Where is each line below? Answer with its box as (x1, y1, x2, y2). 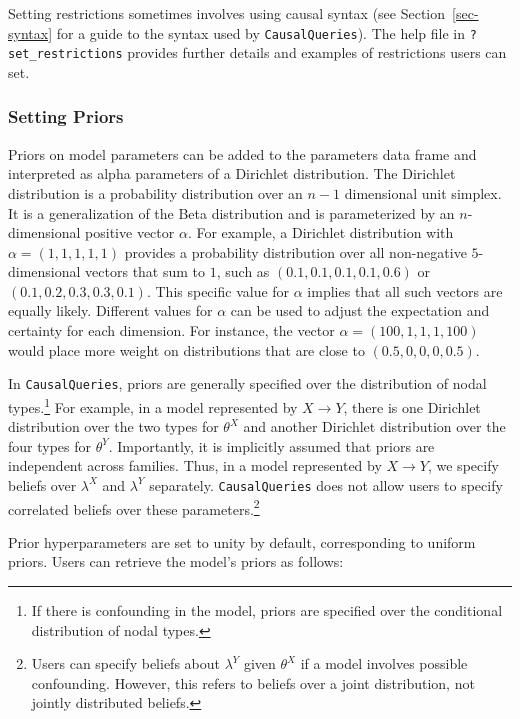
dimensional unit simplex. (344, 182, 502, 203)
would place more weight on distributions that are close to (8, 339, 365, 360)
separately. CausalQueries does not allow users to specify (149, 474, 503, 495)
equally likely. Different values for (8, 300, 213, 321)
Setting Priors (8, 104, 124, 129)
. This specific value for (146, 280, 290, 301)
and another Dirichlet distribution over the (243, 416, 506, 437)
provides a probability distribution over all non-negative (124, 241, 467, 262)
